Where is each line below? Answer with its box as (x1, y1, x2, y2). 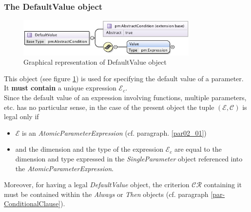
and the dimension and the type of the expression (15, 144, 164, 154)
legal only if (4, 111, 39, 122)
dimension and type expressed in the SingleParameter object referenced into (15, 154, 243, 163)
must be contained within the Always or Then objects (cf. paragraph (4, 189, 209, 199)
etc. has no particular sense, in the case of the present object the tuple (4, 102, 214, 112)
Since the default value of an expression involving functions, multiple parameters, (4, 92, 247, 103)
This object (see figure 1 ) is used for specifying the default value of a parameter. (4, 73, 244, 83)
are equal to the (174, 144, 222, 154)
